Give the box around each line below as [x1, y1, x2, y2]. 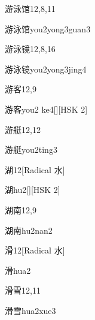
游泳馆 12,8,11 [5, 2, 56, 14]
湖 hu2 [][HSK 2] [5, 183, 60, 196]
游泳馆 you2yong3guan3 [5, 22, 91, 35]
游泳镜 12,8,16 [5, 43, 56, 55]
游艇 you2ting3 [5, 143, 57, 156]
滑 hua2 [5, 264, 31, 276]
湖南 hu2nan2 [5, 224, 53, 236]
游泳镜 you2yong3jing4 [5, 62, 87, 75]
